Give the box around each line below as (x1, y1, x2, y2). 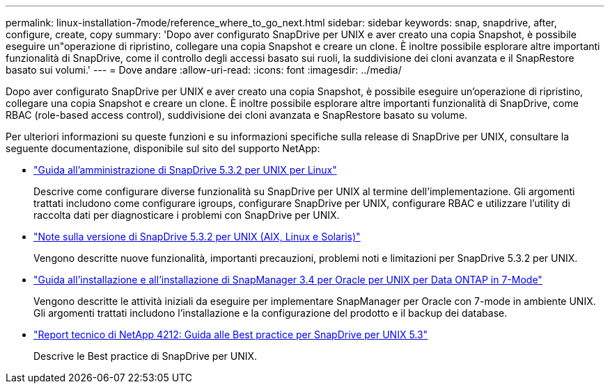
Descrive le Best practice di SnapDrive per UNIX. (33, 350, 258, 362)
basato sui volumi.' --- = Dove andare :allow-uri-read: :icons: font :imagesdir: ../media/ (6, 64, 402, 76)
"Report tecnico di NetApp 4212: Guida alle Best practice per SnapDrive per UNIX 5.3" (33, 329, 428, 340)
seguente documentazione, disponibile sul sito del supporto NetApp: (6, 142, 320, 154)
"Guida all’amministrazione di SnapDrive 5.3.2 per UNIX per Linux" (33, 164, 337, 176)
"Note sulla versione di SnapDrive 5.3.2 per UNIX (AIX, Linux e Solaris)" (33, 231, 361, 242)
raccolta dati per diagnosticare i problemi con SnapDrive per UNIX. (33, 209, 340, 221)
